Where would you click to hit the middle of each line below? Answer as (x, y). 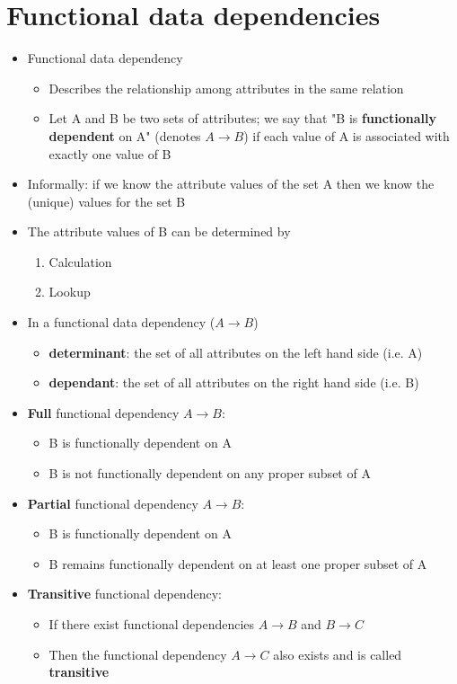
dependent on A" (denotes (125, 135)
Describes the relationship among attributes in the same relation (226, 88)
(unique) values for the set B (106, 201)
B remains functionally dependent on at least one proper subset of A (238, 563)
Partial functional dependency (113, 503)
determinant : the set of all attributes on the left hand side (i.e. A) (236, 352)
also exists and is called (338, 654)
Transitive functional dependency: (124, 594)
